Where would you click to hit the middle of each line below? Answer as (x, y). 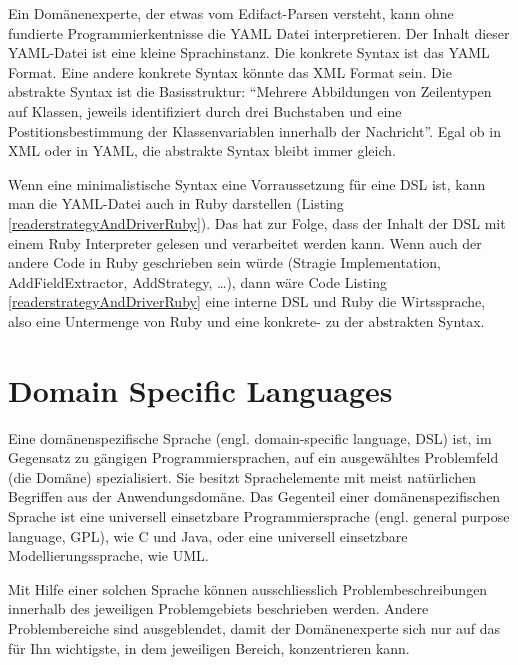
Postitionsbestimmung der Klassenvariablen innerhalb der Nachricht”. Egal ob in (254, 130)
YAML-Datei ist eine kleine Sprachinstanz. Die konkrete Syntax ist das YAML (249, 52)
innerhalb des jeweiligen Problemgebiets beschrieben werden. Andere (218, 608)
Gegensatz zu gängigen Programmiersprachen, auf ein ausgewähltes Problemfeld (253, 457)
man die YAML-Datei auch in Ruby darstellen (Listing (176, 203)
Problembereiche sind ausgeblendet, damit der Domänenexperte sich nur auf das (254, 627)
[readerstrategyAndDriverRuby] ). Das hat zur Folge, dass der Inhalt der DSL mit (257, 222)
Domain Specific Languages (200, 389)
